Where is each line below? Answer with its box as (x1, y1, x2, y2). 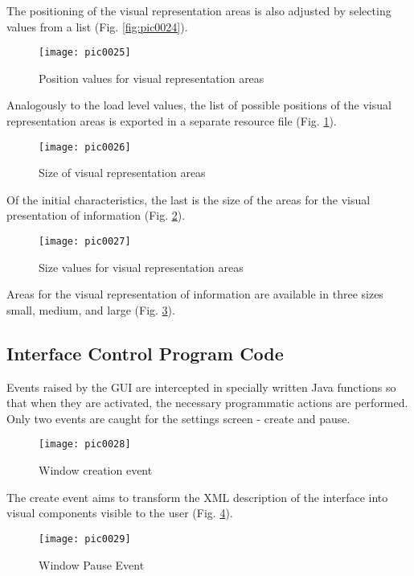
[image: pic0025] (39, 47, 131, 59)
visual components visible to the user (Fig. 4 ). (6, 504, 233, 521)
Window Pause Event (39, 556, 145, 573)
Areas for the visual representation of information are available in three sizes (6, 286, 383, 302)
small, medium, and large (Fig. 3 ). (6, 301, 175, 318)
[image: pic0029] (39, 533, 131, 545)
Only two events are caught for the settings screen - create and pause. (6, 409, 350, 426)
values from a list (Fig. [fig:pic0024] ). (6, 18, 188, 35)
